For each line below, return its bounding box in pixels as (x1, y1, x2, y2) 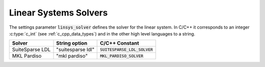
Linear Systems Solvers (9, 7, 108, 18)
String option (56, 40, 88, 47)
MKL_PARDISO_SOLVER (100, 53, 144, 58)
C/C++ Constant (100, 40, 139, 47)
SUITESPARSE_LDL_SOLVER (100, 47, 153, 52)
